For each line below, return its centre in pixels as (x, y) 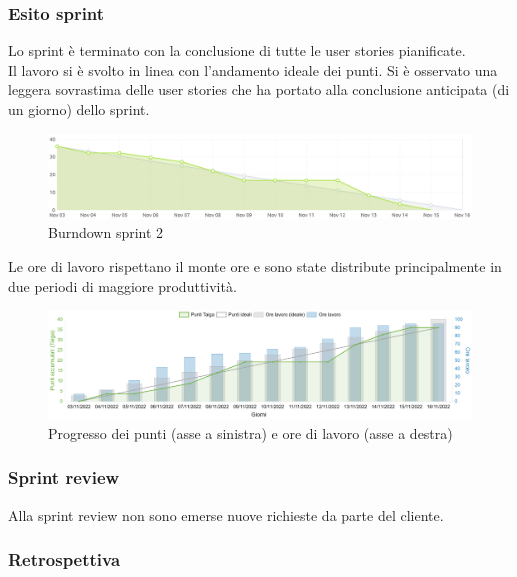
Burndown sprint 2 (106, 232)
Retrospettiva (64, 559)
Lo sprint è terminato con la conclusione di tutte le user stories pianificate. (237, 50)
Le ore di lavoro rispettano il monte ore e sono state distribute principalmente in (255, 266)
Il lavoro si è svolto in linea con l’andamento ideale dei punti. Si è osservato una (253, 69)
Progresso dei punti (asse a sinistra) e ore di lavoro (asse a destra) (250, 432)
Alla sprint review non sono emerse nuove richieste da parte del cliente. (226, 514)
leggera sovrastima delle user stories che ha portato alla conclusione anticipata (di (259, 89)
